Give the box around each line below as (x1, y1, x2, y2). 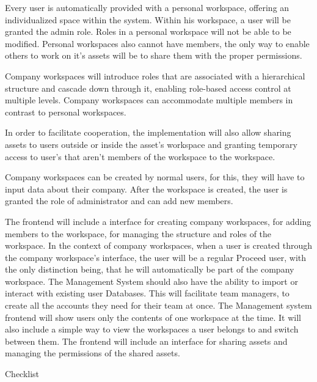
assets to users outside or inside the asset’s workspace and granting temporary (5, 138, 297, 150)
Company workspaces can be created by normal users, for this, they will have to (5, 171, 305, 183)
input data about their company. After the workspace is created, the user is (5, 182, 288, 195)
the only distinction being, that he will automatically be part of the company (5, 263, 294, 276)
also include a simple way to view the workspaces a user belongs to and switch (5, 323, 299, 336)
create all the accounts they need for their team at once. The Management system (5, 299, 312, 312)
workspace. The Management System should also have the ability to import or (5, 274, 298, 287)
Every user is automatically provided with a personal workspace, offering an (5, 1, 290, 13)
